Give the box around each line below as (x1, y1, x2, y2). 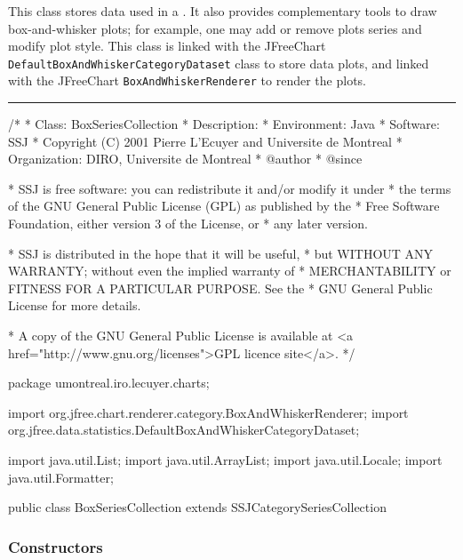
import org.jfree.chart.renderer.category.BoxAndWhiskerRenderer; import (8, 403, 409, 421)
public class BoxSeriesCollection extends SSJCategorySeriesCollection (8, 498, 387, 516)
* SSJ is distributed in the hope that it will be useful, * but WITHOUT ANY (8, 244, 434, 262)
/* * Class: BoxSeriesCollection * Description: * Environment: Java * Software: (8, 115, 440, 133)
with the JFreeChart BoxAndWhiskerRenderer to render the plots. (8, 71, 366, 90)
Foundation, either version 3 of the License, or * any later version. (8, 214, 368, 233)
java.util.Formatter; (8, 468, 114, 486)
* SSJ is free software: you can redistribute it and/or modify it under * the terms (8, 179, 451, 197)
